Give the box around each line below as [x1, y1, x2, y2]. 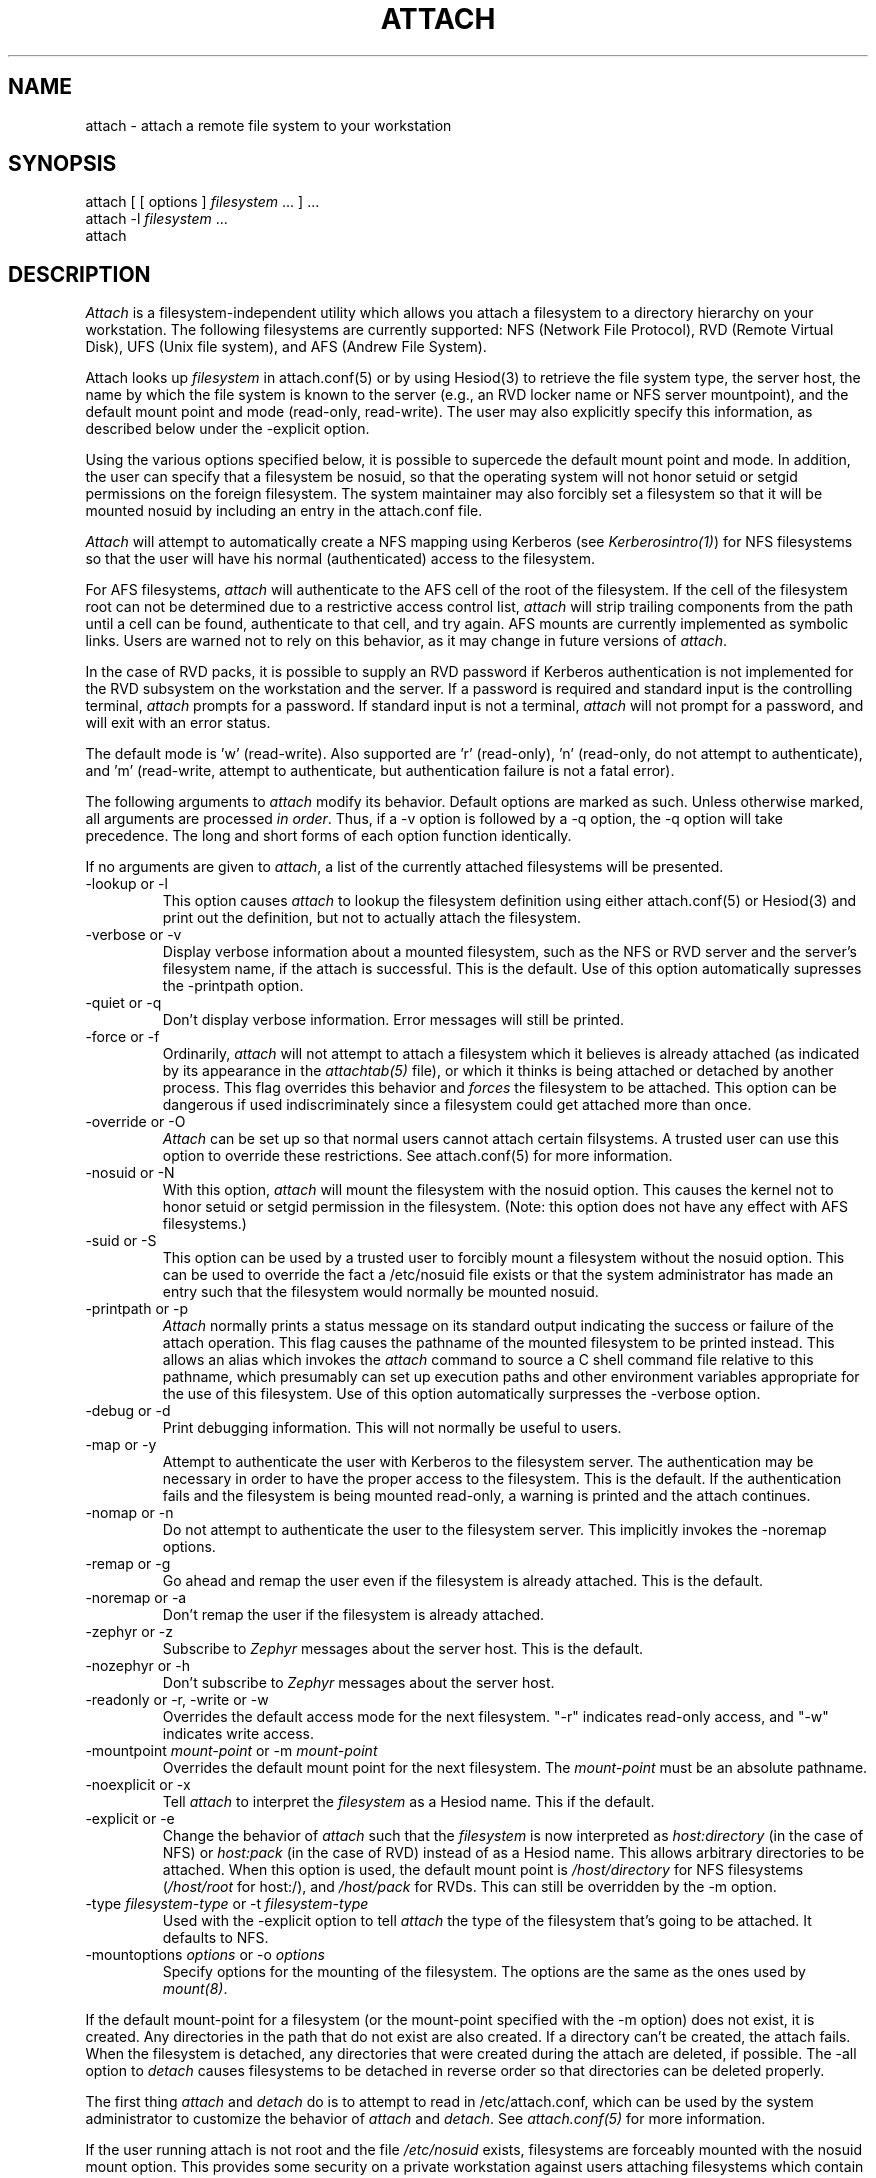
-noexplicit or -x [85, 1776, 191, 1794]
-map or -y [85, 1436, 157, 1454]
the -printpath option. [162, 977, 304, 995]
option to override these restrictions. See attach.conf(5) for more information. [162, 1147, 673, 1165]
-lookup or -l [85, 875, 168, 893]
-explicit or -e [85, 1810, 175, 1828]
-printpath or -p [85, 1300, 189, 1318]
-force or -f [85, 1028, 160, 1046]
